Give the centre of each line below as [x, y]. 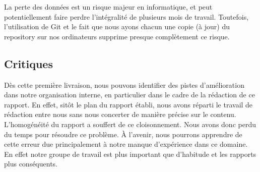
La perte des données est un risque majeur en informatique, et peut [108, 7]
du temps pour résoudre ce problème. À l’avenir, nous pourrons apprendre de [123, 134]
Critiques [28, 63]
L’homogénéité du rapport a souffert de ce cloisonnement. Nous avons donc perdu [130, 124]
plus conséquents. [31, 164]
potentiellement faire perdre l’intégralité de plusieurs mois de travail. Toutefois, [126, 16]
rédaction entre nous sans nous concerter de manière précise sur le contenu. [120, 114]
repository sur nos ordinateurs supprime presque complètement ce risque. [117, 36]
